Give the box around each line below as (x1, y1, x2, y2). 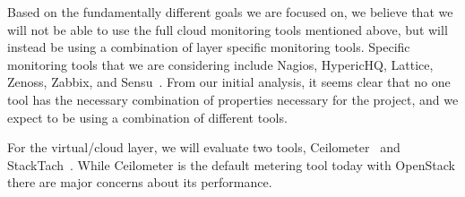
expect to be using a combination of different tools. (7, 107, 288, 126)
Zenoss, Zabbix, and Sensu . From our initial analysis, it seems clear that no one (7, 73, 451, 91)
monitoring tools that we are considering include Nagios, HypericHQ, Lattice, (7, 55, 434, 73)
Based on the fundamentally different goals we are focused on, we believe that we (7, 3, 453, 21)
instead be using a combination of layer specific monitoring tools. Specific (7, 38, 410, 56)
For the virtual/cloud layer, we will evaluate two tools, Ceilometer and (7, 138, 400, 157)
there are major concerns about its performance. (7, 173, 272, 192)
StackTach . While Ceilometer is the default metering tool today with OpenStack (7, 155, 455, 174)
